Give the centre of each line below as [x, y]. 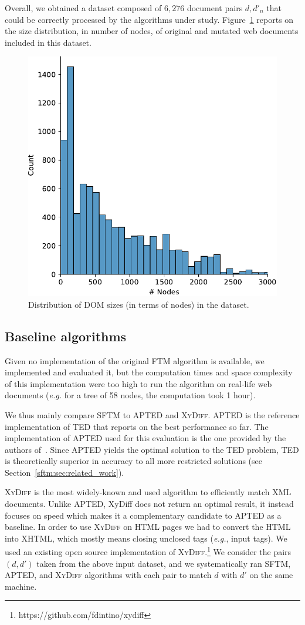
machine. [21, 586]
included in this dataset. [48, 42]
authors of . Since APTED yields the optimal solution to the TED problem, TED [152, 449]
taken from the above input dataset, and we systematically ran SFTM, [164, 563]
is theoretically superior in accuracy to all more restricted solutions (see [133, 461]
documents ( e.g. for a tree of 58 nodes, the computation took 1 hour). [130, 395]
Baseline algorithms [66, 336]
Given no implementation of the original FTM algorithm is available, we [135, 360]
